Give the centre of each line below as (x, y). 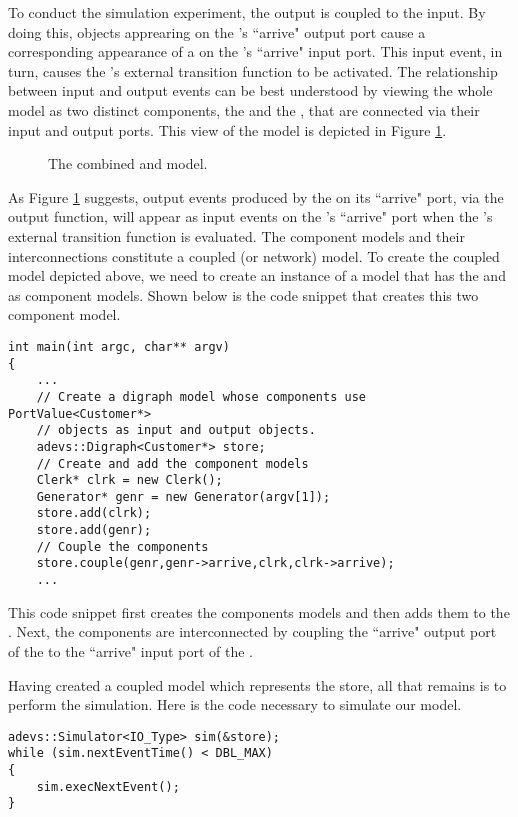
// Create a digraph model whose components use (201, 396)
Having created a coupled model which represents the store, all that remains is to (257, 684)
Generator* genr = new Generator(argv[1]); (183, 496)
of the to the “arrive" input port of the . (130, 650)
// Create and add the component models (172, 463)
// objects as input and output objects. (176, 430)
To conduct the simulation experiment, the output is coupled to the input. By (247, 12)
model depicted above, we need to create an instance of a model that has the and (257, 275)
